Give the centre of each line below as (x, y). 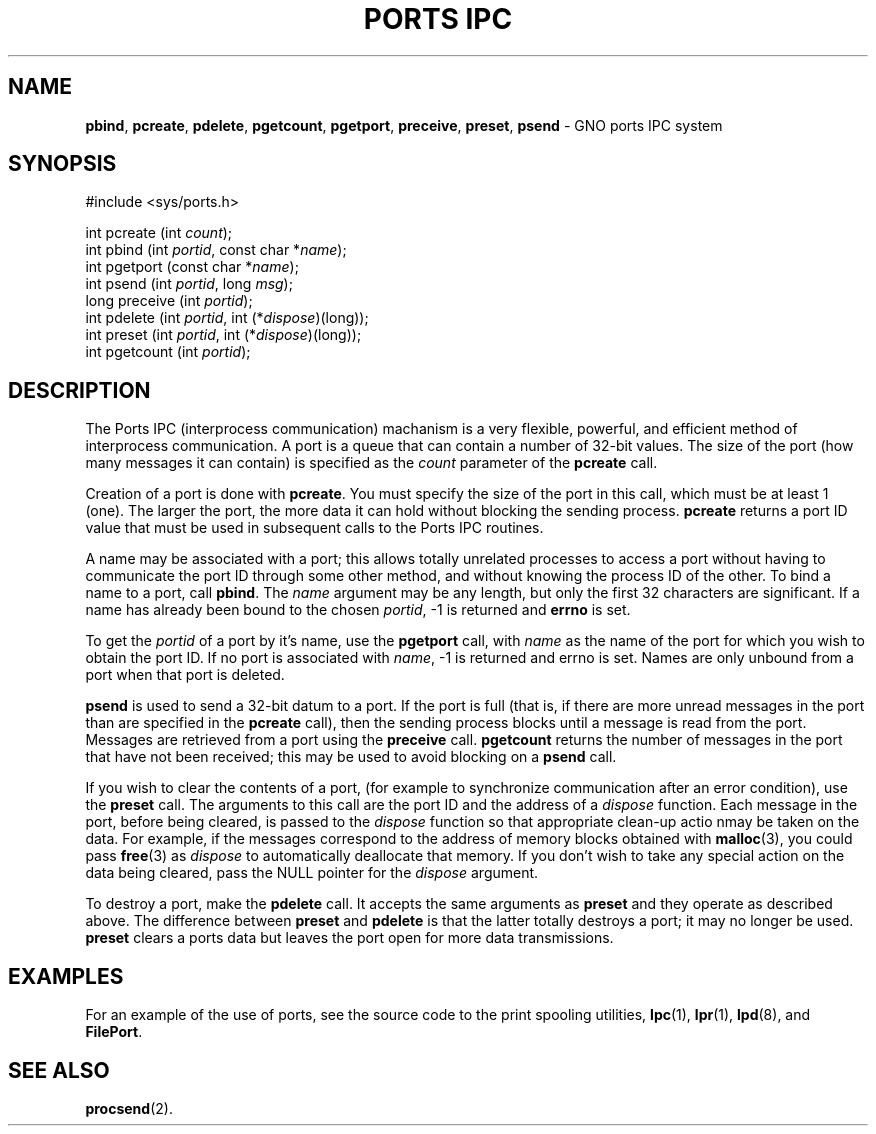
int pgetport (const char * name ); (192, 267)
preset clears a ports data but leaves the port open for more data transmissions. (349, 938)
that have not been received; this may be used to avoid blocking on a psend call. (351, 757)
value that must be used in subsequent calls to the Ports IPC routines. (314, 528)
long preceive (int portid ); (169, 301)
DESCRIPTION (79, 390)
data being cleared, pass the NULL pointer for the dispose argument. (312, 873)
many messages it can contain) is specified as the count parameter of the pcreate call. (371, 463)
